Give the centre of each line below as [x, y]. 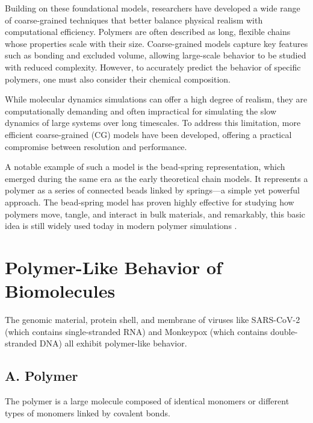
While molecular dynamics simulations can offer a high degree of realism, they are [156, 99]
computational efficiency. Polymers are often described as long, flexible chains [148, 32]
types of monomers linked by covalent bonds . [88, 412]
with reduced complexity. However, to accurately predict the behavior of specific [153, 67]
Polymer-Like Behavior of [113, 267]
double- [284, 331]
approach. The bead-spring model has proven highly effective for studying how [150, 202]
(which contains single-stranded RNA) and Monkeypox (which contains [136, 331]
